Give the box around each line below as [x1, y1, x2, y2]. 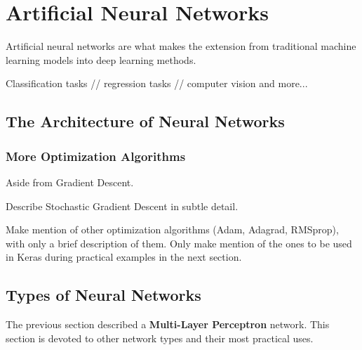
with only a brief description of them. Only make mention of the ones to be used [6, 235, 352, 250]
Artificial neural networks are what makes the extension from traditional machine [6, 39, 356, 53]
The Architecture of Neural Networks [6, 110, 285, 132]
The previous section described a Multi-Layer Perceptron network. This [6, 317, 330, 332]
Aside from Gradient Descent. [6, 174, 134, 189]
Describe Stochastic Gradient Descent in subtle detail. [6, 198, 239, 213]
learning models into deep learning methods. [6, 52, 196, 67]
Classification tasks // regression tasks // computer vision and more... [6, 76, 308, 91]
